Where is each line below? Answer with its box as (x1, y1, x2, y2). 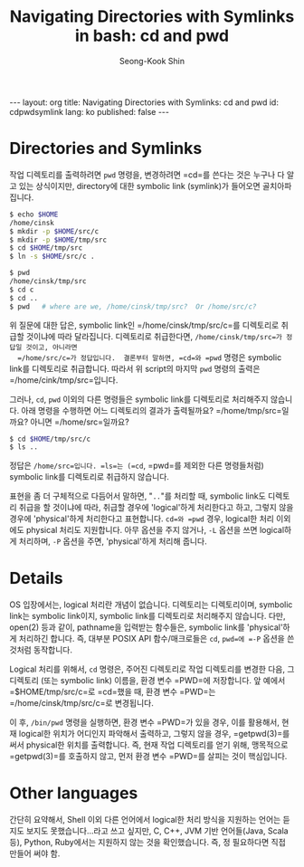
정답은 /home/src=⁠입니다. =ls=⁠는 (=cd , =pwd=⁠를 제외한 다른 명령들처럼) (9, 460, 264, 472)
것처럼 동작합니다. (9, 644, 73, 655)
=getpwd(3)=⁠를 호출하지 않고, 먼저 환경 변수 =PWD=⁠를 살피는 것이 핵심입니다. (9, 751, 288, 762)
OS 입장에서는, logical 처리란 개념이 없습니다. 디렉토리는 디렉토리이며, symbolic (9, 599, 293, 610)
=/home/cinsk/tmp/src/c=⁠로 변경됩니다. (9, 698, 154, 709)
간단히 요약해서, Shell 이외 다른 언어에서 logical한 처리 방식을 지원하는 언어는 (9, 815, 281, 825)
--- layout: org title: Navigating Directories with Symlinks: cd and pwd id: (9, 97, 279, 108)
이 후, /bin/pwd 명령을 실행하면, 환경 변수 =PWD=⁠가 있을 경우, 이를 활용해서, (9, 717, 280, 728)
